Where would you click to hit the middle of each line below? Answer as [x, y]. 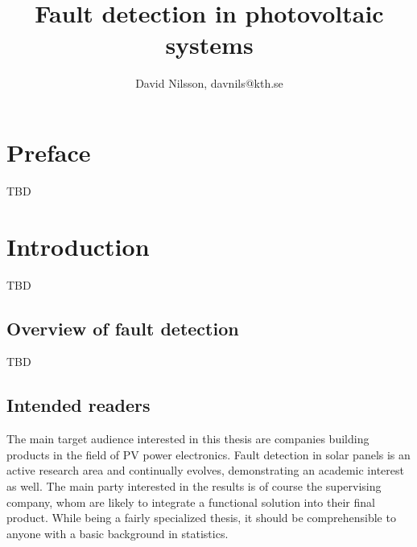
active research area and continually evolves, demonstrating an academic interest [205, 470]
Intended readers [78, 405]
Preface [49, 152]
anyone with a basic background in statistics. [118, 533]
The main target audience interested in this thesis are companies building [188, 439]
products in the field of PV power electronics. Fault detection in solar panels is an [208, 454]
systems [209, 45]
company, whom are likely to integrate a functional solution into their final [191, 502]
